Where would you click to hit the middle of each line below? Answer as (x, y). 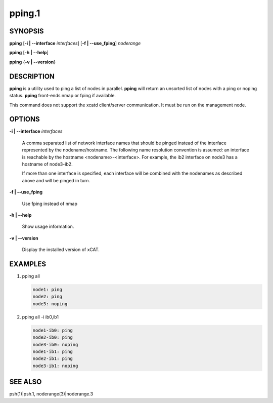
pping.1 (25, 13)
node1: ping (48, 290)
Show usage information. (48, 227)
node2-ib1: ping (53, 359)
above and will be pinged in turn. (56, 180)
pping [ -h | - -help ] (29, 53)
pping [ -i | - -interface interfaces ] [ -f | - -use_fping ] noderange (75, 44)
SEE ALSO (26, 382)
